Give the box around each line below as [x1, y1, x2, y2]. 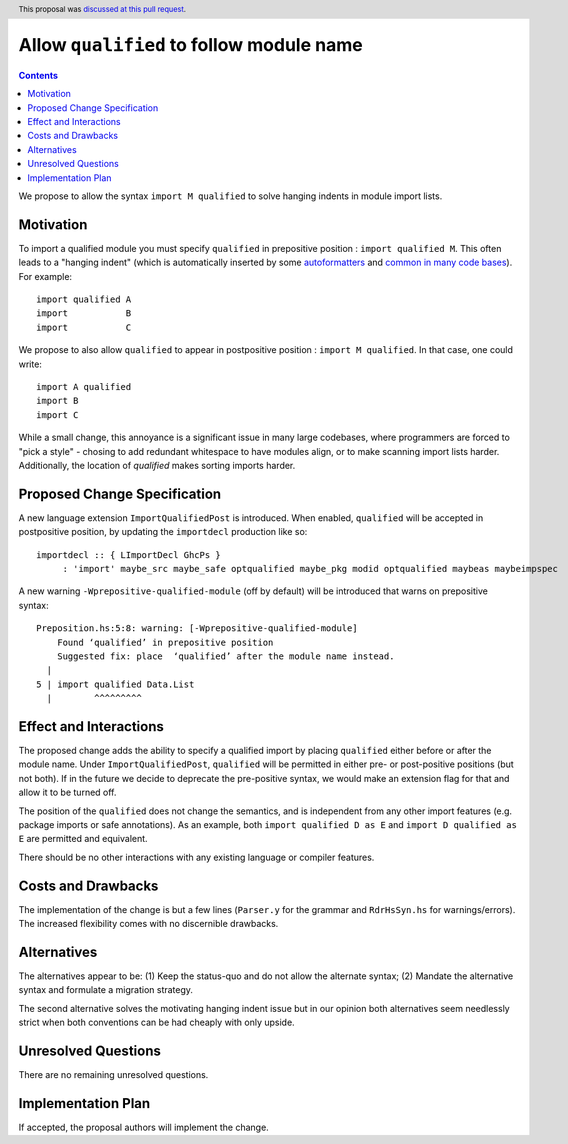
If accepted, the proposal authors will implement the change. [18, 1121, 269, 1134]
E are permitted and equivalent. [18, 833, 149, 845]
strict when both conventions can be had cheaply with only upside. [18, 1016, 295, 1029]
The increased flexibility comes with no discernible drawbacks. [18, 918, 279, 930]
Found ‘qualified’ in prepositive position [56, 636, 274, 648]
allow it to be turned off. [18, 786, 117, 799]
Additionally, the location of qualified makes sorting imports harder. [18, 459, 296, 471]
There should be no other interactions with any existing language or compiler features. [18, 851, 375, 863]
